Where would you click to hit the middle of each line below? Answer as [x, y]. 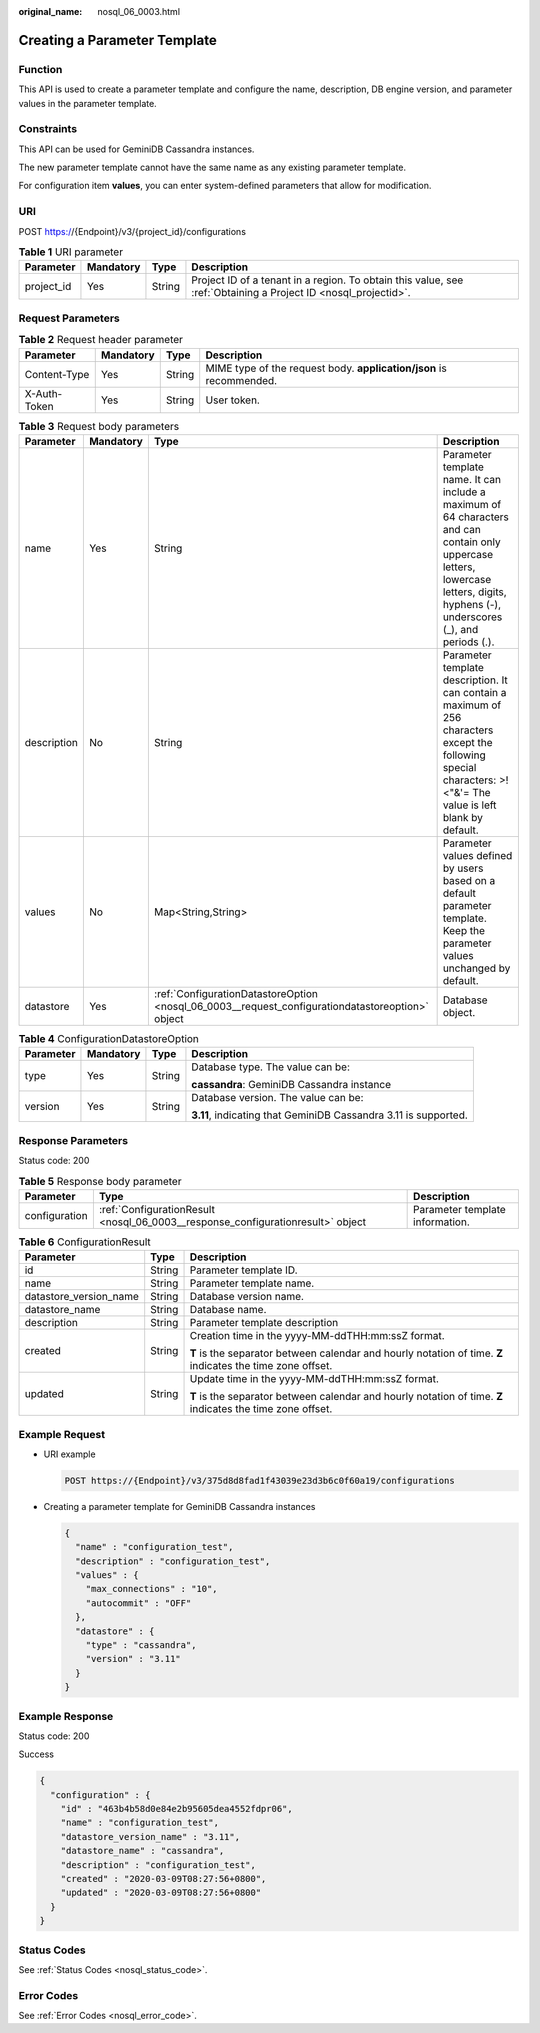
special [459, 767]
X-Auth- [43, 393]
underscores [472, 617]
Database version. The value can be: [277, 1098]
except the [468, 742]
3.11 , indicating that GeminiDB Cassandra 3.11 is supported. [330, 1115]
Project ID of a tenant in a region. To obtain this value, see [327, 280]
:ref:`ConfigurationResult [156, 1209]
